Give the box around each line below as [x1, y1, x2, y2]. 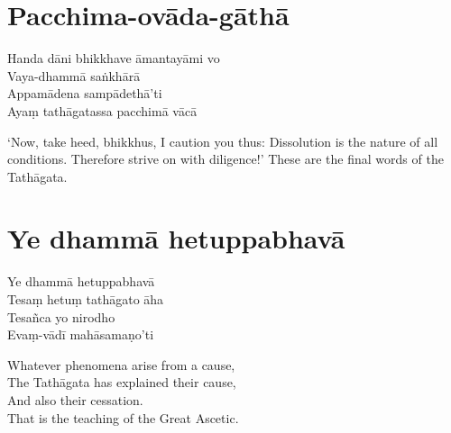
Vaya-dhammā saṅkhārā [7, 66, 141, 85]
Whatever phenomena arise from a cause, [7, 355, 235, 374]
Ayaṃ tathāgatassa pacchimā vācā [7, 101, 198, 120]
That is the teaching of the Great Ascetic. [7, 408, 239, 427]
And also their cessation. [7, 390, 143, 409]
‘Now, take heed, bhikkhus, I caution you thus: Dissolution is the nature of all [7, 131, 438, 150]
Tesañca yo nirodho [7, 307, 115, 326]
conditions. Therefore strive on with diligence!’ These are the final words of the [7, 149, 444, 168]
